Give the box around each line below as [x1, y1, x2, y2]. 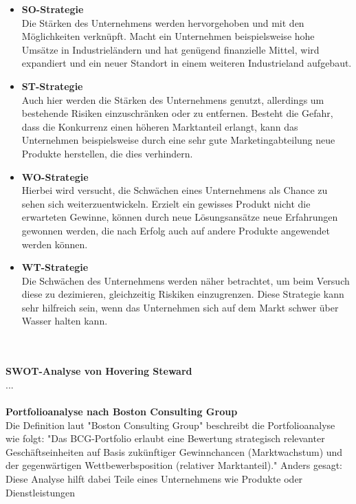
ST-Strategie [21, 78, 83, 93]
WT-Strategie [21, 260, 89, 274]
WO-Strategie [21, 169, 89, 184]
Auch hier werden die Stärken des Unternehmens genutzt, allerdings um [21, 92, 324, 107]
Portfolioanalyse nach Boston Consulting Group [5, 404, 238, 419]
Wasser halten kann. [21, 314, 108, 328]
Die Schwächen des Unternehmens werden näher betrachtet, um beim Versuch [21, 273, 350, 287]
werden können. [21, 237, 88, 251]
